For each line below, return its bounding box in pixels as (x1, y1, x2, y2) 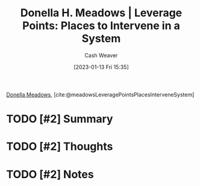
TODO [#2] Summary (6, 112, 113, 126)
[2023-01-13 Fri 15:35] (73, 63, 130, 71)
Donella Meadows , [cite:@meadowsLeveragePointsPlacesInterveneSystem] (6, 91, 195, 98)
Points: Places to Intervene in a (22, 19, 181, 33)
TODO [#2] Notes (6, 167, 95, 181)
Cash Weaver (84, 51, 118, 59)
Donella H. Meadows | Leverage (20, 6, 183, 20)
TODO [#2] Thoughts (6, 139, 113, 153)
